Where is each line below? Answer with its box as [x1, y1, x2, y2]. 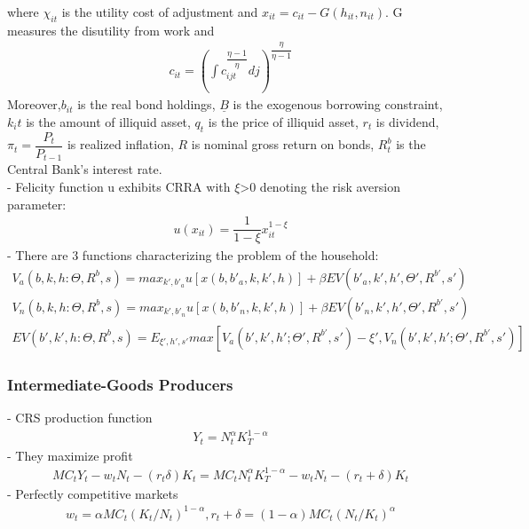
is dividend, [375, 113, 439, 131]
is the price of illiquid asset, [208, 113, 359, 131]
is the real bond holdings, [77, 95, 216, 114]
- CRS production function [7, 408, 153, 427]
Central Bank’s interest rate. [7, 160, 162, 178]
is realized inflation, [67, 135, 174, 154]
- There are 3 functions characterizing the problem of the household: [7, 246, 379, 264]
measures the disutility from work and [7, 20, 215, 39]
